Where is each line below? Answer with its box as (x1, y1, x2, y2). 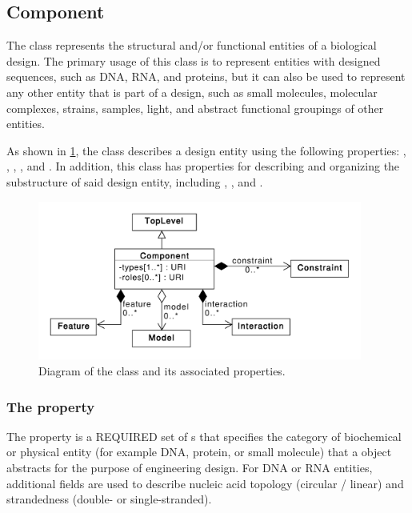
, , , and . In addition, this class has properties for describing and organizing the (6, 158, 400, 174)
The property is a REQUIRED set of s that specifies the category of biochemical (6, 427, 402, 444)
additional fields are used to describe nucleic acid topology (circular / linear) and (6, 475, 404, 491)
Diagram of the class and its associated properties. (38, 362, 286, 379)
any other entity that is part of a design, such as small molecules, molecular (6, 83, 378, 100)
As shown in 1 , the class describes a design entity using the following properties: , (6, 142, 406, 158)
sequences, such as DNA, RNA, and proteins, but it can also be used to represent (6, 68, 406, 85)
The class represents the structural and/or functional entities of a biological (6, 37, 377, 54)
